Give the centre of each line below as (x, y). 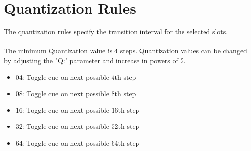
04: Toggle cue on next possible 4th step (76, 77)
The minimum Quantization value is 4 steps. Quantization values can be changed (125, 51)
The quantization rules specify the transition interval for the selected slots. (116, 32)
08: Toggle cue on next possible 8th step (76, 93)
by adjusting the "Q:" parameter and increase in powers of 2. (95, 60)
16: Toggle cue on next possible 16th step (77, 110)
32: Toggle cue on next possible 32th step (77, 126)
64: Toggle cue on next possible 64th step (77, 142)
